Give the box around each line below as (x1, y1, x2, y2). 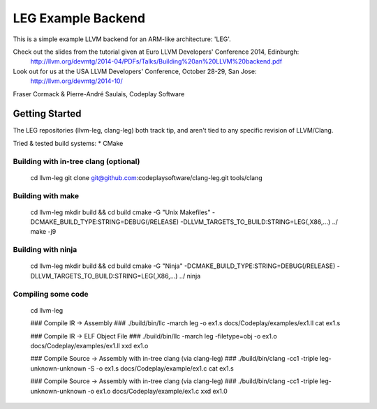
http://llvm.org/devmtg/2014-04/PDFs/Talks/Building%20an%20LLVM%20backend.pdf (30, 57, 283, 66)
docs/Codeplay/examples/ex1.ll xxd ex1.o (30, 341, 149, 350)
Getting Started (13, 108, 82, 120)
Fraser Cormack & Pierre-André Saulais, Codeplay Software (13, 89, 185, 98)
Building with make (13, 191, 80, 200)
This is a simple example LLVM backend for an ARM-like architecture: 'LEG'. (13, 35, 232, 43)
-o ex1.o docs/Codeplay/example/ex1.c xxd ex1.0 (87, 387, 228, 395)
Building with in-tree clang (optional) (13, 156, 140, 166)
